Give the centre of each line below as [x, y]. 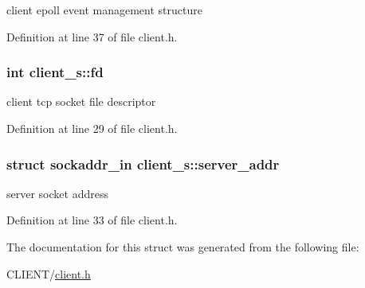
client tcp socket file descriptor [81, 101]
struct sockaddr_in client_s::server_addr [143, 163]
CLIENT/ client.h [49, 273]
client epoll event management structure [104, 10]
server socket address [57, 193]
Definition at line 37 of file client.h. [92, 36]
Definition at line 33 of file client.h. [92, 220]
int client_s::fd [55, 72]
